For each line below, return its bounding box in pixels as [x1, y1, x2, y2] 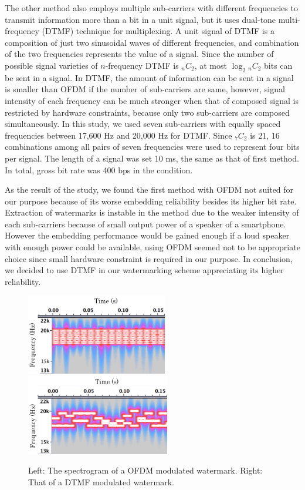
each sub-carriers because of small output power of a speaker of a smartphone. [5, 217, 286, 230]
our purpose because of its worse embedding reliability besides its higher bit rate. [5, 194, 297, 207]
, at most [194, 59, 227, 71]
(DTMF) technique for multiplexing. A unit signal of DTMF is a [42, 25, 274, 37]
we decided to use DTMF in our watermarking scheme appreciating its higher [5, 264, 284, 276]
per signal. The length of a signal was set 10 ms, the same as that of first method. [5, 152, 299, 164]
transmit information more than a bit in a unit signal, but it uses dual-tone [5, 13, 276, 25]
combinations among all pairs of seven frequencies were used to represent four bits [5, 140, 300, 153]
